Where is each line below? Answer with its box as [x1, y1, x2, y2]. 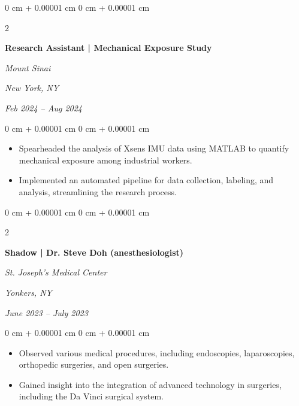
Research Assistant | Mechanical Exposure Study [5, 41, 212, 54]
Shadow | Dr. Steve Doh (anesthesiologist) [5, 246, 184, 258]
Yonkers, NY [5, 286, 52, 298]
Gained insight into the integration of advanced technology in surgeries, [19, 378, 282, 390]
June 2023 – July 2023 [5, 306, 88, 319]
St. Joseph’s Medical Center [5, 266, 107, 278]
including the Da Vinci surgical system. [19, 390, 164, 402]
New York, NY [5, 81, 59, 94]
